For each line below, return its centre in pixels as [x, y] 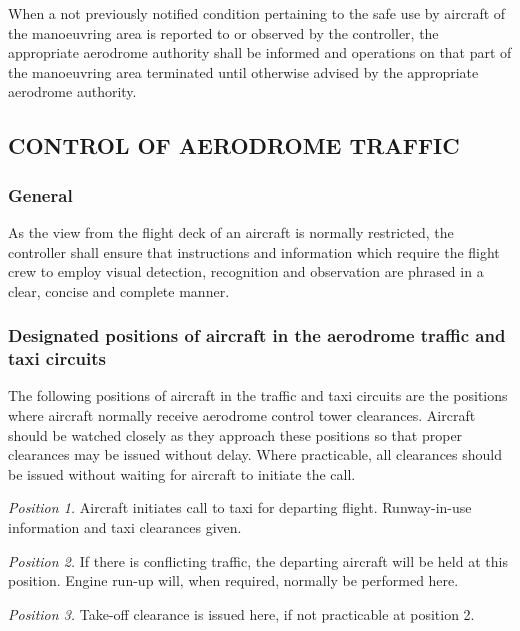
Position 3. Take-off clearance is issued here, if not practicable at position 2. [241, 613]
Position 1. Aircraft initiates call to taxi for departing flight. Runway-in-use [240, 507]
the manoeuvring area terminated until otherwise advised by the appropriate [243, 71]
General [40, 194]
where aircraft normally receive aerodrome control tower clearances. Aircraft [242, 415]
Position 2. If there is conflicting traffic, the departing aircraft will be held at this [258, 560]
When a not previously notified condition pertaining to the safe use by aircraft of [257, 13]
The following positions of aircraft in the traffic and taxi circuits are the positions [258, 395]
